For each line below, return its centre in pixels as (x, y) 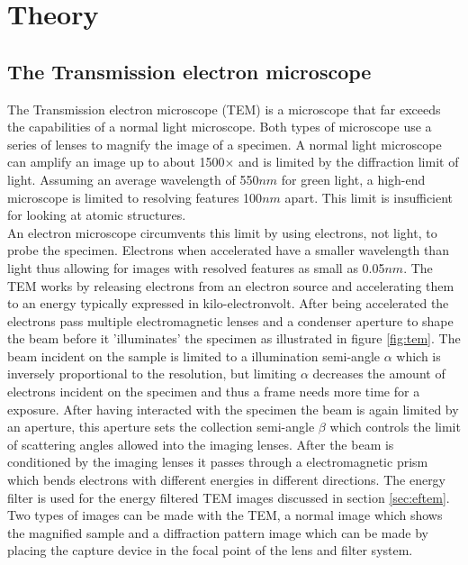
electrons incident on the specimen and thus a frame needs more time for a (214, 392)
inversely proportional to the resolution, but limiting (152, 374)
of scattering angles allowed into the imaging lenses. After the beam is (201, 444)
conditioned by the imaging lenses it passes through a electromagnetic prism (218, 462)
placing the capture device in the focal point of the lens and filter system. (210, 550)
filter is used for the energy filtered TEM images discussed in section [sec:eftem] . (229, 497)
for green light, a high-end (353, 179)
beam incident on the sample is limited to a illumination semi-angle (193, 355)
